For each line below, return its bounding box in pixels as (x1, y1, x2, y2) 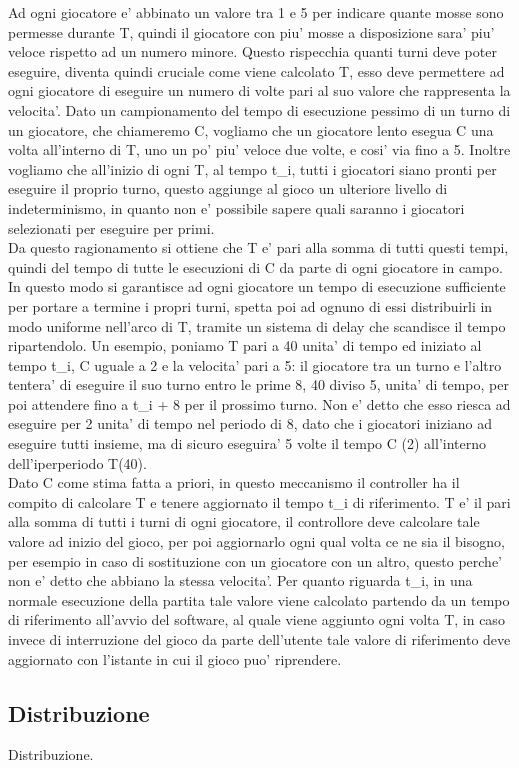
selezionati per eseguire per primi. (8, 217, 215, 238)
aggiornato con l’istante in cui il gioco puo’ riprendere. (8, 648, 342, 669)
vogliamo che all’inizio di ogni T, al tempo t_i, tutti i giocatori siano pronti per (8, 158, 497, 179)
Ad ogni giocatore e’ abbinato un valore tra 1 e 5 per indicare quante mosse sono (8, 2, 504, 22)
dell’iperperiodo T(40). (8, 452, 147, 473)
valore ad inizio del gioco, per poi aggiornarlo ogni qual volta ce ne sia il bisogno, (8, 531, 505, 552)
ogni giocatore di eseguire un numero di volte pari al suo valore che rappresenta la (8, 80, 511, 101)
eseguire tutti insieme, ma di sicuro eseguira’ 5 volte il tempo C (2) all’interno (8, 433, 486, 454)
